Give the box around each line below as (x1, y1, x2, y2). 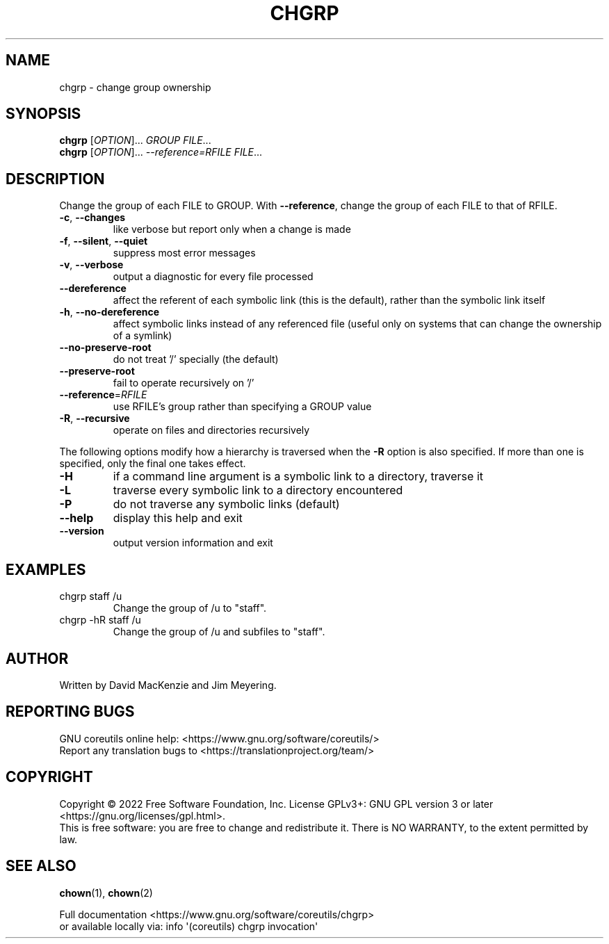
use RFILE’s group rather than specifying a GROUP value (113, 400, 372, 413)
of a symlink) (113, 329, 172, 342)
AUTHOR (6, 649, 69, 667)
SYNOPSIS (6, 105, 81, 123)
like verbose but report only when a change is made (113, 223, 351, 236)
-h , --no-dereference (59, 306, 160, 318)
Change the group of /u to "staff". (113, 602, 267, 615)
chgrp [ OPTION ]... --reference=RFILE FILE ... (59, 146, 263, 158)
